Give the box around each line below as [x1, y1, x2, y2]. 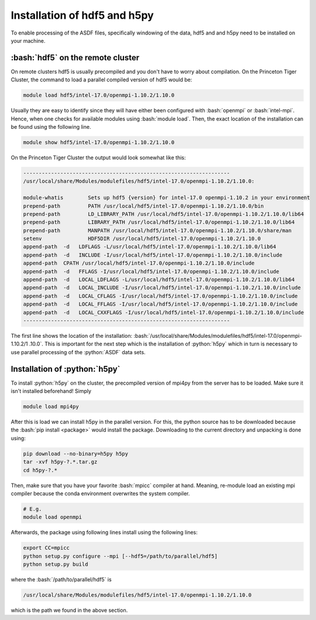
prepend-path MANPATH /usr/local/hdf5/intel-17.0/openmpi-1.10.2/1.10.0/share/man [23, 227, 292, 234]
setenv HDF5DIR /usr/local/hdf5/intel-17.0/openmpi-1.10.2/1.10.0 [23, 235, 261, 242]
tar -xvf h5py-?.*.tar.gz [23, 458, 98, 465]
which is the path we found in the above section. [11, 607, 128, 614]
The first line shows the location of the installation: [11, 332, 133, 339]
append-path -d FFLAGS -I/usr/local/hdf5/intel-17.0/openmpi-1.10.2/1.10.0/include [23, 268, 280, 275]
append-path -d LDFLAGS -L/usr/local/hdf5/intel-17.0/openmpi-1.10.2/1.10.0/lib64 [23, 244, 276, 250]
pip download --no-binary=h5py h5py [23, 450, 129, 457]
